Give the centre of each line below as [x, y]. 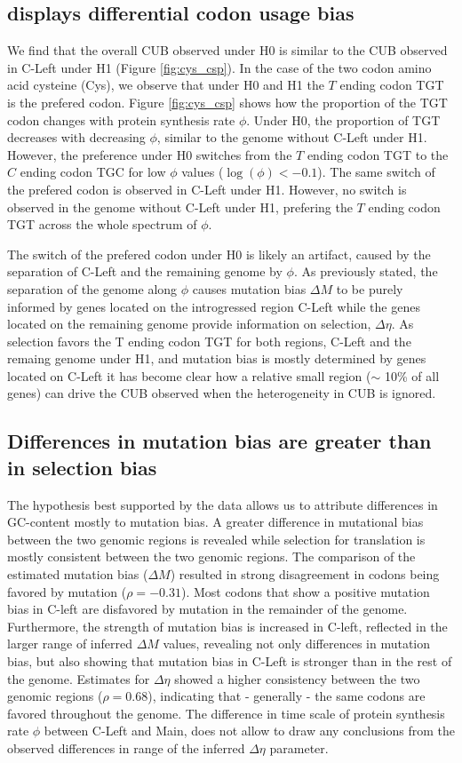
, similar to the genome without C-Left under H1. [292, 137]
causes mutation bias [249, 288]
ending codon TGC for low [93, 172]
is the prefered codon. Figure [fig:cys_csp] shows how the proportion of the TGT [227, 102]
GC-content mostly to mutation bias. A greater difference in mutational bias [215, 522]
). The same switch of [376, 172]
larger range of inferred [70, 644]
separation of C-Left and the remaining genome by [145, 271]
